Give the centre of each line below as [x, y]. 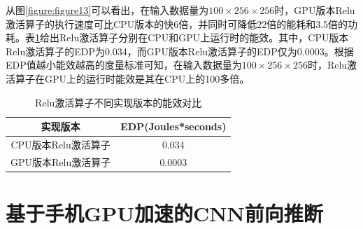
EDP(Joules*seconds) [173, 126]
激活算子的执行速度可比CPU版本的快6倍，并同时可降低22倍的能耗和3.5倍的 [177, 23]
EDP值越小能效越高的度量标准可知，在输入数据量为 [124, 65]
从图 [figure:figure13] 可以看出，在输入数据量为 [107, 10]
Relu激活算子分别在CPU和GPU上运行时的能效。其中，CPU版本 [204, 37]
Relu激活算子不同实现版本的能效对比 [119, 102]
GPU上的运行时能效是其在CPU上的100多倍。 [147, 78]
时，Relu [327, 65]
